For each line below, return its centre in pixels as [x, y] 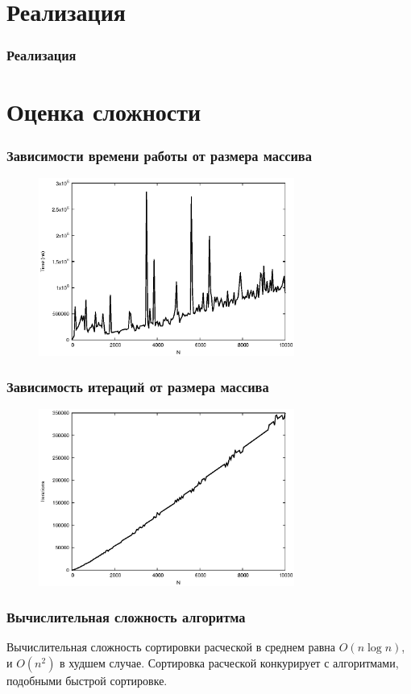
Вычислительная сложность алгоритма [126, 617]
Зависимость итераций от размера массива [138, 387]
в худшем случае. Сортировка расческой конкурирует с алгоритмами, [229, 663]
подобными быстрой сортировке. [87, 681]
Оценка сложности [104, 112]
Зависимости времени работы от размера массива [159, 155]
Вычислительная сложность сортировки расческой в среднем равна [171, 647]
